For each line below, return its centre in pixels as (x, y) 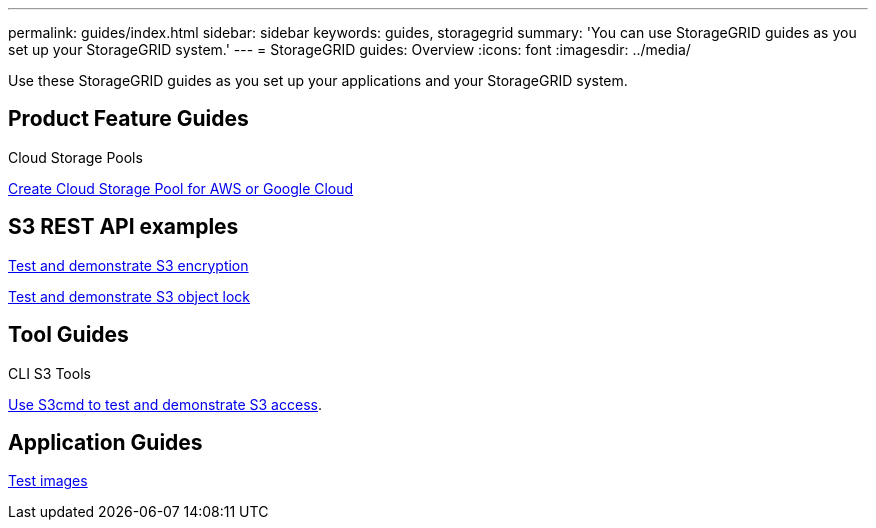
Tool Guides (68, 335)
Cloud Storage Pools (75, 157)
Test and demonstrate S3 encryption (128, 265)
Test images (48, 481)
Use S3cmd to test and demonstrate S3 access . (165, 404)
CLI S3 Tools (49, 373)
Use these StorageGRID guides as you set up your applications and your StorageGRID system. (318, 80)
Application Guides (105, 442)
